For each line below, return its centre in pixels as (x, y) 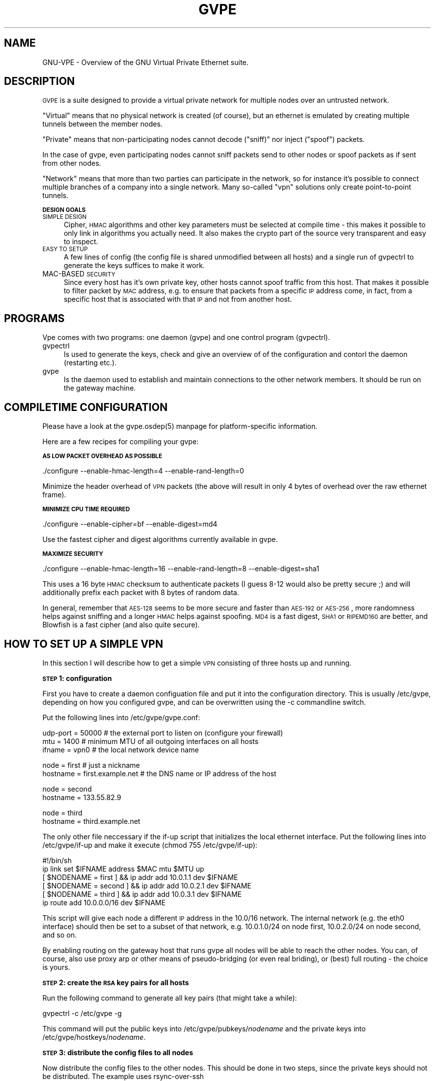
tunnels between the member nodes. (103, 124)
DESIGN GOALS (64, 210)
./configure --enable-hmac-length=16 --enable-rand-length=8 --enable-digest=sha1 (181, 569)
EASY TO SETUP (65, 249)
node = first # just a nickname (91, 765)
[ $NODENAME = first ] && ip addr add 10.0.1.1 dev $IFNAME (140, 877)
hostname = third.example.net (91, 821)
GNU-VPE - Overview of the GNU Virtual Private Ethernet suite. (145, 62)
